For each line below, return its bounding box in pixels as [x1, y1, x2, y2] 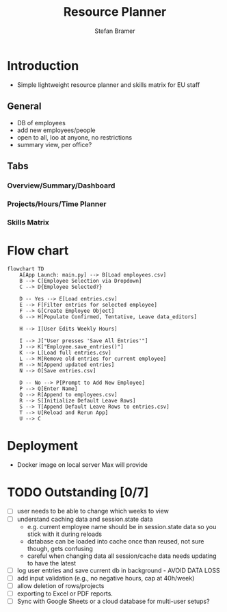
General [7, 101, 42, 112]
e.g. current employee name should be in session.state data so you [27, 522, 217, 531]
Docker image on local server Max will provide [16, 460, 148, 469]
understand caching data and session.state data [16, 515, 153, 523]
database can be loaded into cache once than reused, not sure [27, 537, 204, 545]
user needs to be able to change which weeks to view [16, 507, 169, 515]
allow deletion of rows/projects [16, 581, 105, 589]
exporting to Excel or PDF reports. [16, 589, 113, 598]
